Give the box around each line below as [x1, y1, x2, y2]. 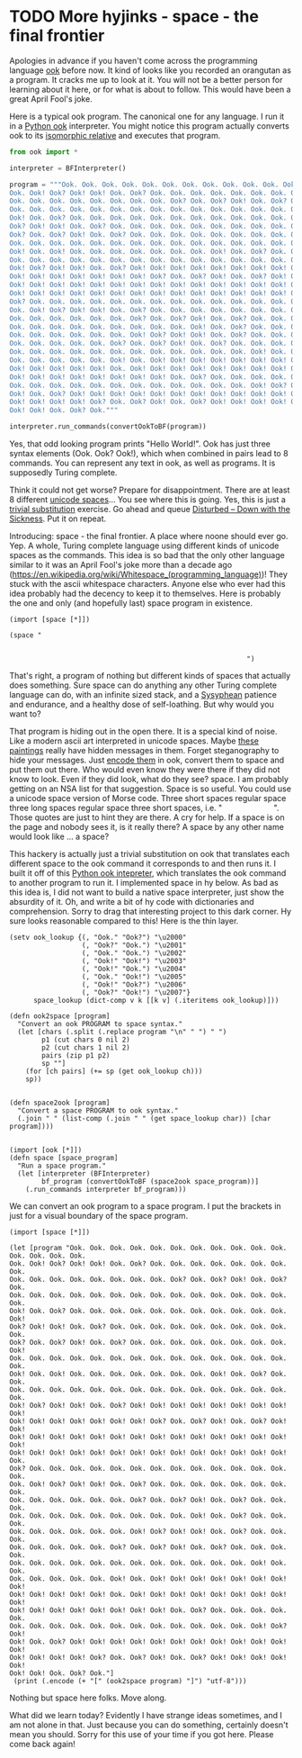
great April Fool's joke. [9, 93, 93, 104]
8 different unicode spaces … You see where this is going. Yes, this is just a [9, 494, 286, 505]
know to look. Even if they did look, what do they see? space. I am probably [9, 774, 289, 785]
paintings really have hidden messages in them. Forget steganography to [9, 745, 280, 756]
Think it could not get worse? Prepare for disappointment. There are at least [9, 484, 290, 496]
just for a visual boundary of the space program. [9, 1211, 189, 1222]
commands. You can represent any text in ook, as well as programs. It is [9, 457, 276, 469]
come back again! [9, 1739, 75, 1750]
